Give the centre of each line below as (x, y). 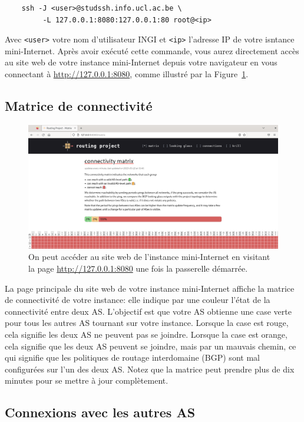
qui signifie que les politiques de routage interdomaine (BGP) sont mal (132, 357)
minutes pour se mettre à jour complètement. (87, 380)
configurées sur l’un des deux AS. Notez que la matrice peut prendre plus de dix (150, 369)
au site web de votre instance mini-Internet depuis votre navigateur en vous (141, 62)
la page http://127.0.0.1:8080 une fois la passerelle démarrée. (138, 268)
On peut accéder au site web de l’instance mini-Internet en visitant (149, 257)
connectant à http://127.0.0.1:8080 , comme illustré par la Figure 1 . (127, 74)
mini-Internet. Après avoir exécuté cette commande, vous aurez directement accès (152, 50)
